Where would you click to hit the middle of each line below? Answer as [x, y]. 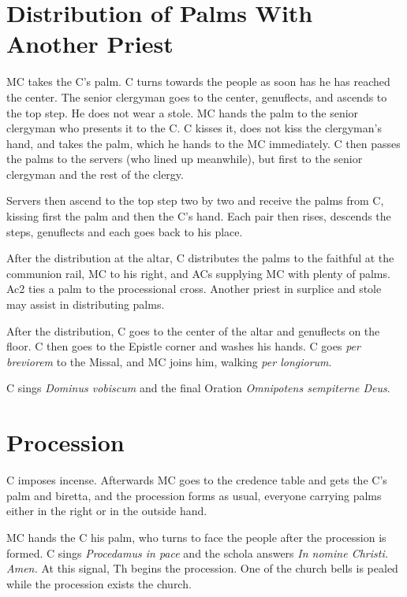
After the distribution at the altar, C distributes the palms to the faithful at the [200, 258]
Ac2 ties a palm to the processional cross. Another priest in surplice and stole [194, 289]
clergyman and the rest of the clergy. [95, 174]
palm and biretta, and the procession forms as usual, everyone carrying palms [194, 495]
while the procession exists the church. [99, 583]
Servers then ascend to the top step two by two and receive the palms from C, [195, 200]
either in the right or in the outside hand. [107, 511]
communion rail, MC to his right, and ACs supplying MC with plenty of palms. [198, 273]
